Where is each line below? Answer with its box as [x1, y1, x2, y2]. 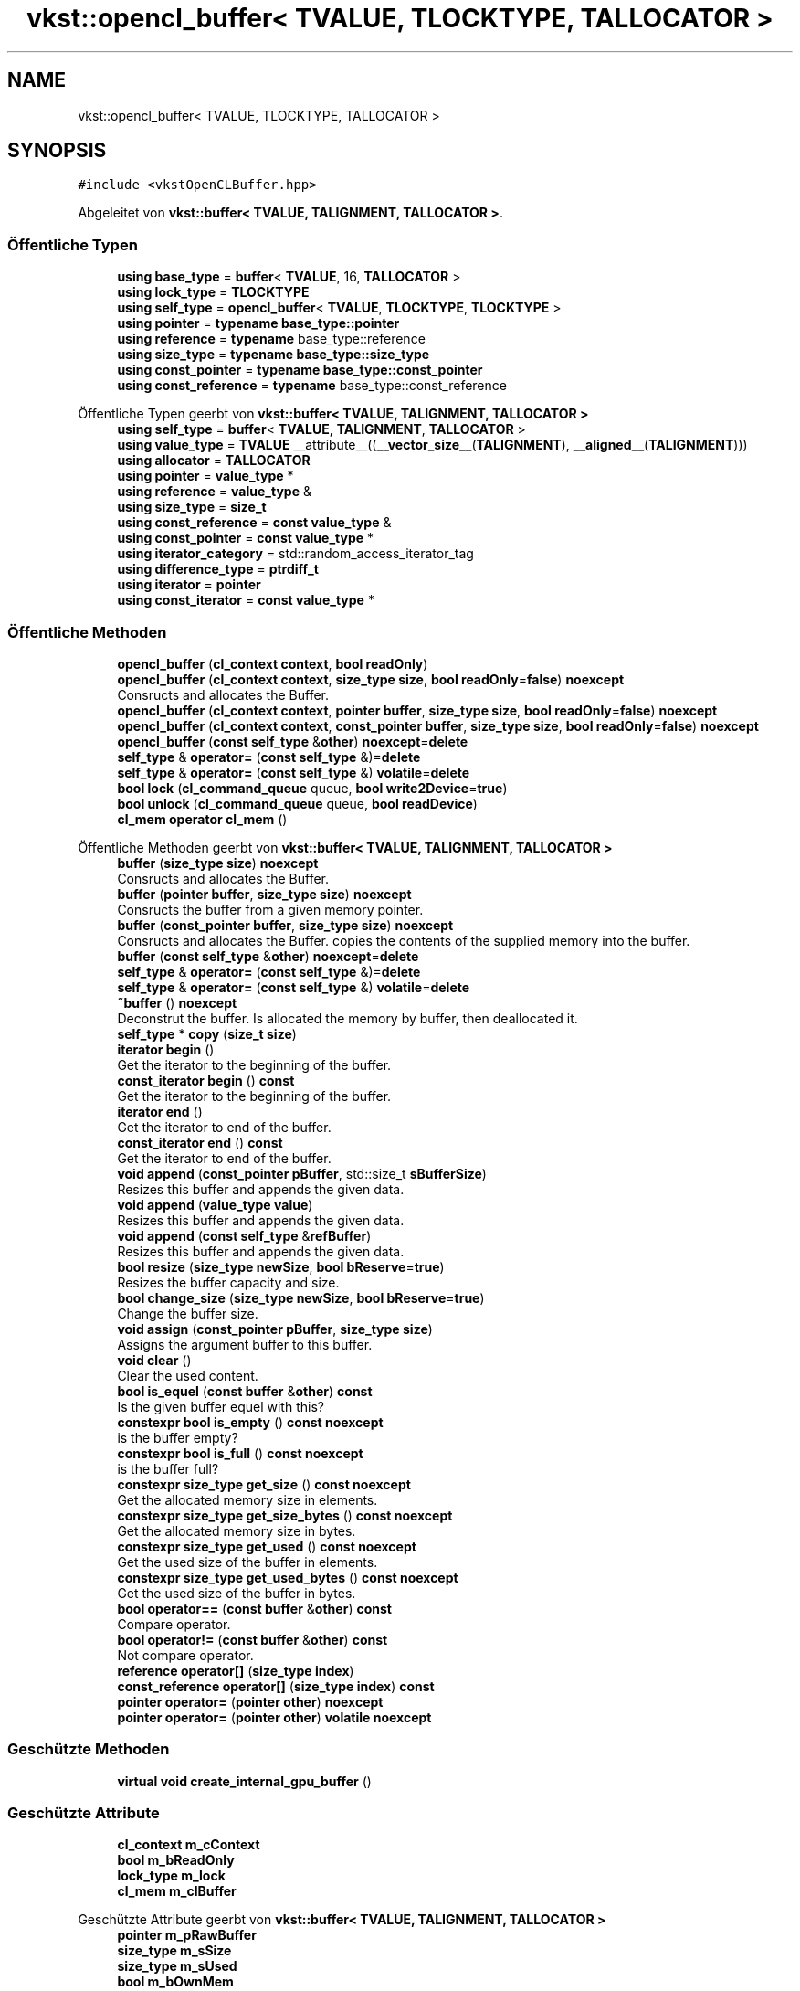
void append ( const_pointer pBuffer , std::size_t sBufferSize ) [117, 1165, 487, 1181]
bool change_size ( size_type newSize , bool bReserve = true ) [117, 1289, 485, 1306]
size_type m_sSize [117, 1943, 232, 1959]
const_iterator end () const [117, 1134, 283, 1150]
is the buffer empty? [117, 1429, 238, 1446]
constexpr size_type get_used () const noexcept [117, 1538, 416, 1554]
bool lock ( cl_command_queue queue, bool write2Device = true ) [117, 779, 508, 796]
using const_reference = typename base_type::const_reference [117, 377, 507, 394]
